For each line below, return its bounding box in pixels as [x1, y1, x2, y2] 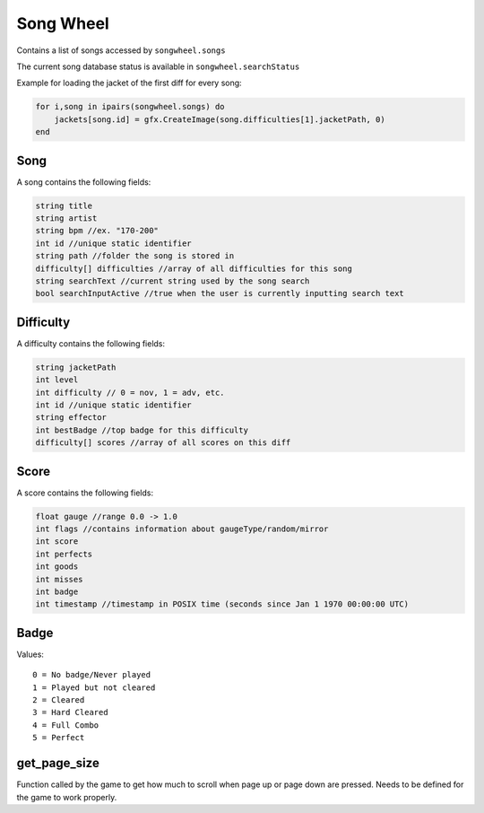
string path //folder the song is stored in [35, 251, 235, 261]
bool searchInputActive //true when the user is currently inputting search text [35, 288, 405, 299]
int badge [35, 586, 79, 597]
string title [35, 200, 93, 211]
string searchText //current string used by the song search [35, 275, 310, 286]
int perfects [35, 548, 93, 559]
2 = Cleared [32, 695, 85, 705]
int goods [35, 562, 79, 572]
